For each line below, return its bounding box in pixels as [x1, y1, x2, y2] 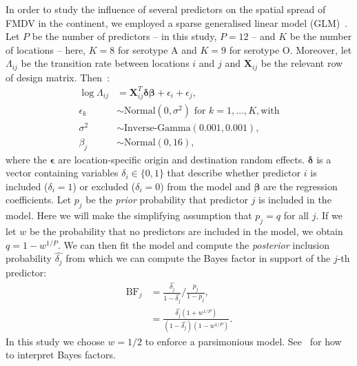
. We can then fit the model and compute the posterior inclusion [57, 237, 329, 252]
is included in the [258, 192, 331, 207]
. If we [316, 208, 343, 223]
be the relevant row [261, 56, 343, 70]
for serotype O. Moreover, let [229, 42, 352, 57]
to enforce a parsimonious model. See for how [145, 334, 342, 348]
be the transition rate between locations [21, 56, 190, 70]
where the [6, 152, 47, 166]
